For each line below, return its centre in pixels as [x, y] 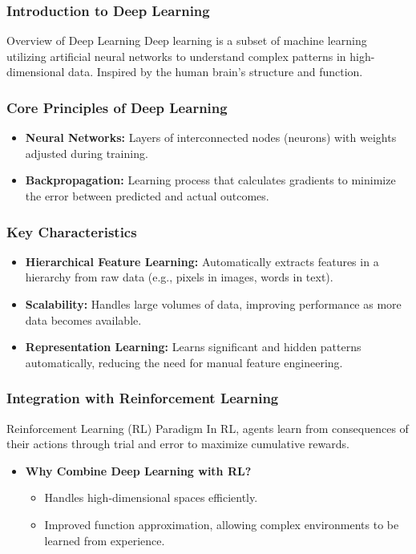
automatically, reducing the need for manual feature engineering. [184, 362]
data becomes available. [83, 319]
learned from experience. [105, 540]
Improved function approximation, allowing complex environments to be [222, 524]
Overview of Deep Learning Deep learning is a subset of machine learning [187, 40]
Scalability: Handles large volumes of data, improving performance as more [213, 304]
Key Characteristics [72, 231]
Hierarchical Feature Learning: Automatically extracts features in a [202, 261]
